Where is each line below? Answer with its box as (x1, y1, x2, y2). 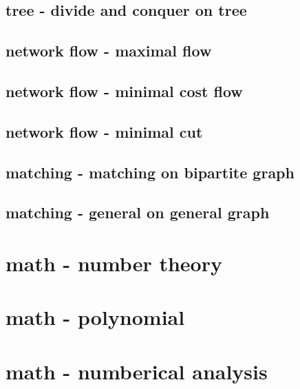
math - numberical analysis (6, 357, 268, 385)
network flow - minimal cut (6, 120, 203, 142)
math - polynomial (6, 303, 185, 331)
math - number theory (6, 249, 222, 277)
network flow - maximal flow (6, 40, 212, 61)
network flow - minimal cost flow (6, 80, 243, 101)
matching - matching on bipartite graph (6, 161, 294, 182)
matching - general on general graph (6, 202, 270, 223)
